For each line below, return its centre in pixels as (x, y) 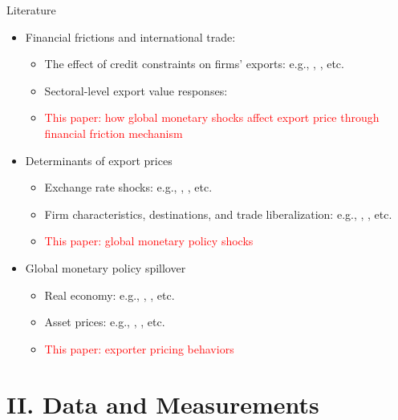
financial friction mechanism (114, 133)
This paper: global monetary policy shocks (149, 241)
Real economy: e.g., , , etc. (110, 295)
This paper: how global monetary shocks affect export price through (212, 117)
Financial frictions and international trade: (130, 36)
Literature (31, 10)
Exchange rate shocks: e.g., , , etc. (128, 187)
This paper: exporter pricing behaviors (139, 348)
